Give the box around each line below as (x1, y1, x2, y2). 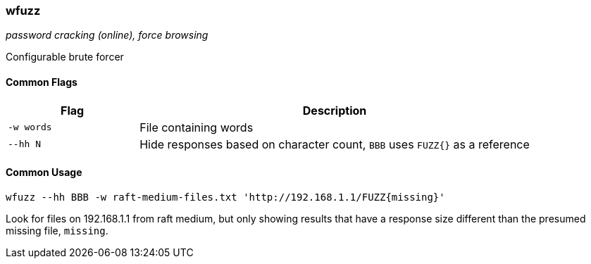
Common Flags (6, 75, 77, 88)
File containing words (139, 120, 254, 134)
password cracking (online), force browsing (6, 29, 209, 42)
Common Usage (6, 166, 82, 179)
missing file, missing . (6, 224, 108, 237)
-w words (8, 122, 52, 133)
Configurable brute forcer (6, 51, 124, 63)
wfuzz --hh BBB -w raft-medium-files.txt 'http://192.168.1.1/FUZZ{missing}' (6, 191, 445, 203)
